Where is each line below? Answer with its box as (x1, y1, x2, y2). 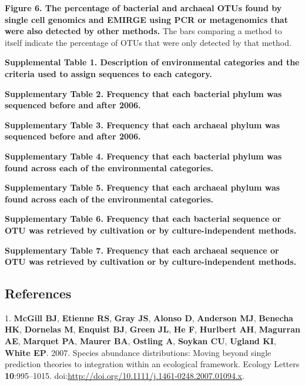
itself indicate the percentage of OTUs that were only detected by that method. (5, 36, 291, 48)
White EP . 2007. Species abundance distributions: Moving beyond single (5, 346, 272, 358)
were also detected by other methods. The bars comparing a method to (5, 25, 282, 37)
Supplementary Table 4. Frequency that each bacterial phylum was (5, 149, 282, 162)
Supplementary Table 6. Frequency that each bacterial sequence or (5, 212, 281, 225)
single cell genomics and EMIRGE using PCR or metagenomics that (5, 13, 288, 25)
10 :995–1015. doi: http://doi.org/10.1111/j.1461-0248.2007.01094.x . (5, 369, 244, 381)
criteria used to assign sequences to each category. (5, 67, 212, 79)
